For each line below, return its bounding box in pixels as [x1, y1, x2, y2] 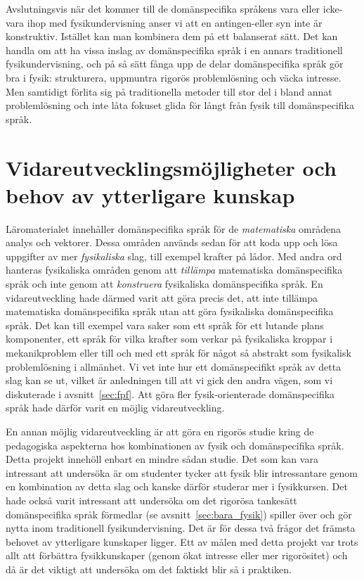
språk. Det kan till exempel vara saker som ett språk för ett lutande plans [6, 317, 324, 332]
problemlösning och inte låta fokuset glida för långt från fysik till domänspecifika [6, 98, 354, 113]
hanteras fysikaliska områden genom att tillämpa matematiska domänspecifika [6, 262, 343, 277]
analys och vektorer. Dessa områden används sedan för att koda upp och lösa [6, 235, 338, 250]
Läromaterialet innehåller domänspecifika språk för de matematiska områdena [6, 221, 341, 236]
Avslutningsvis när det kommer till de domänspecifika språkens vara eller [6, 1, 320, 15]
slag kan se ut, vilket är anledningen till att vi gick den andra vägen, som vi [6, 373, 333, 388]
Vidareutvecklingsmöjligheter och [6, 153, 337, 181]
